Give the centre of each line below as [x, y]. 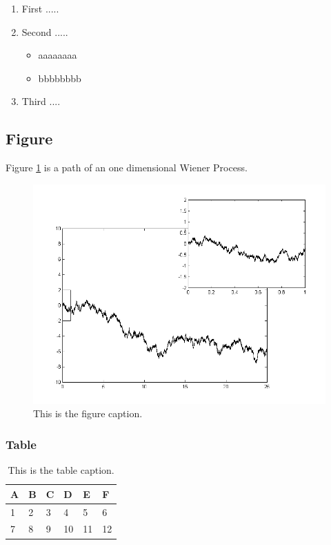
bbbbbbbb [60, 78]
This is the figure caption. [88, 413]
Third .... [41, 101]
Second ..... [45, 31]
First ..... [40, 8]
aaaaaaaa [58, 55]
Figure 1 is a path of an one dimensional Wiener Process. [127, 168]
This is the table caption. [61, 470]
